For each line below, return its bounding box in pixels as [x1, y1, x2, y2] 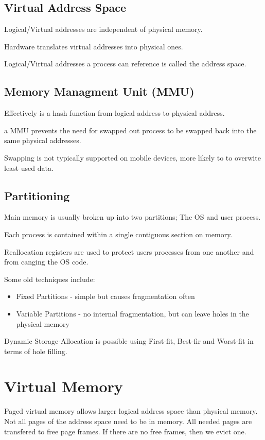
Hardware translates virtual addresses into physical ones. [4, 41, 183, 51]
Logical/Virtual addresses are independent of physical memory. [4, 24, 203, 34]
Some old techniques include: [4, 273, 95, 284]
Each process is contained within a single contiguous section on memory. [4, 228, 233, 239]
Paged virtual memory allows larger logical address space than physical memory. [4, 406, 258, 416]
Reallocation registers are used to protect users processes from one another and [4, 246, 254, 257]
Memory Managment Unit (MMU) [4, 83, 195, 99]
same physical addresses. [4, 135, 81, 146]
